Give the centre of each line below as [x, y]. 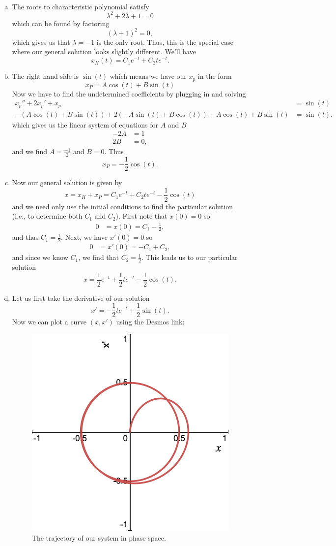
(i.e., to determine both [47, 216]
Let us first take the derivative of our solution [81, 298]
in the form [215, 76]
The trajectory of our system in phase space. [99, 537]
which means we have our [148, 76]
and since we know [40, 257]
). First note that [141, 216]
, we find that [99, 257]
